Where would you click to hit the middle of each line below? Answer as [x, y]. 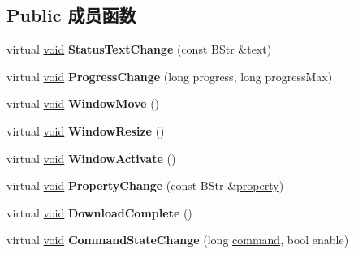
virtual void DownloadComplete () [99, 212]
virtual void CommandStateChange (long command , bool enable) [178, 240]
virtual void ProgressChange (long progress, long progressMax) [170, 76]
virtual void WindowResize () [86, 130]
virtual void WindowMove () [83, 103]
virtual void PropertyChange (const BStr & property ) [145, 185]
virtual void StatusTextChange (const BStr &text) [139, 49]
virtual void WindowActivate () [91, 158]
